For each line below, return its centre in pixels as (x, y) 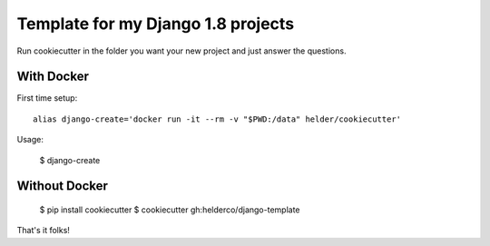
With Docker (53, 77)
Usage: (30, 140)
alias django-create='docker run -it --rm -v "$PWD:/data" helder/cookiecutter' (217, 119)
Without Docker (63, 186)
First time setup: (47, 98)
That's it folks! (43, 231)
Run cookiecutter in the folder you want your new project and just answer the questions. (181, 51)
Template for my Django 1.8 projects (156, 24)
